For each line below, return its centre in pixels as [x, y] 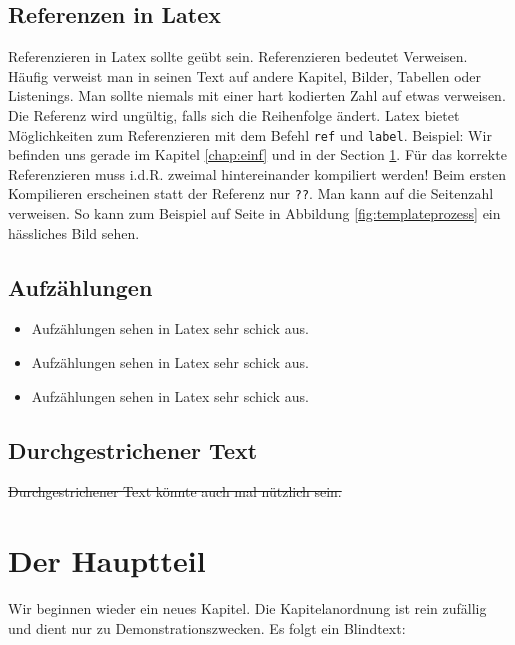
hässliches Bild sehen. [74, 232]
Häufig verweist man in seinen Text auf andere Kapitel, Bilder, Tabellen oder [245, 75]
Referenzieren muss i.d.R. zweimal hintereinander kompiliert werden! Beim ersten [257, 173]
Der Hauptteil [107, 560]
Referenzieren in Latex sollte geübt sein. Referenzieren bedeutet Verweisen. [238, 56]
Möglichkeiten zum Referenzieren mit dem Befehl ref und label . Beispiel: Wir [250, 134]
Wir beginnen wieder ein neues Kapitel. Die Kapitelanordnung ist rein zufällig [247, 608]
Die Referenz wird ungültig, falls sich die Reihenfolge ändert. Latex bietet [234, 114]
